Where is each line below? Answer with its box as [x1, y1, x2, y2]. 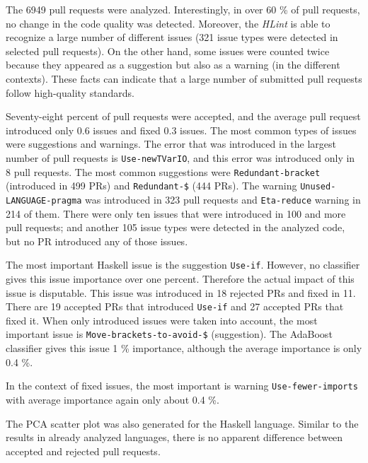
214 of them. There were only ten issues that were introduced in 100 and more [6, 206, 346, 221]
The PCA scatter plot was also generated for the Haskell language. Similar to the [6, 416, 359, 430]
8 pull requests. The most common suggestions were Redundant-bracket [6, 164, 321, 179]
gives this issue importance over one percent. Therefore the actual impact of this [6, 271, 355, 286]
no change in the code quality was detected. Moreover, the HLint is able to [6, 16, 330, 30]
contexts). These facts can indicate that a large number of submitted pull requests [6, 71, 362, 86]
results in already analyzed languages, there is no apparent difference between [6, 430, 343, 445]
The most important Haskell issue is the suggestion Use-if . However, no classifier [6, 257, 360, 272]
